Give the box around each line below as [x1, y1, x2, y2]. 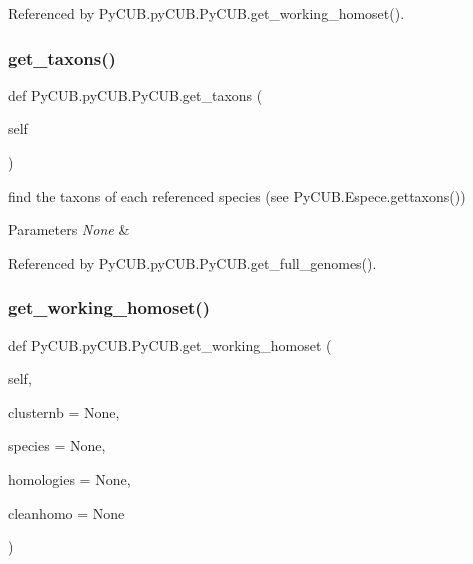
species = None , [8, 435, 106, 456]
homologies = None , [8, 468, 131, 489]
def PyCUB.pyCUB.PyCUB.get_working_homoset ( [8, 334, 332, 355]
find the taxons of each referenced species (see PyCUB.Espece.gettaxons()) [8, 185, 466, 206]
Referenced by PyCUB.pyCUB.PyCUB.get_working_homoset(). [8, 3, 405, 23]
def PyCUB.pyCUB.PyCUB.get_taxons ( [8, 84, 263, 105]
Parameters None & [8, 219, 130, 240]
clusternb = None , [8, 401, 120, 422]
